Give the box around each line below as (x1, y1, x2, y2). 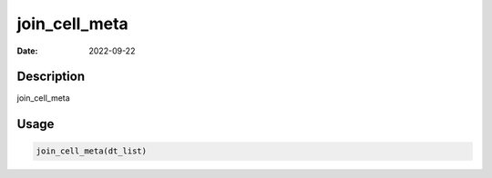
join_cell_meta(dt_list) (36, 146, 148, 156)
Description (16, 69, 86, 84)
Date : (16, 45, 38, 56)
